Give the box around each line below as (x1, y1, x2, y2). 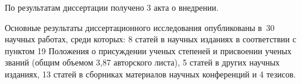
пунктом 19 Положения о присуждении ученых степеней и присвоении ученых (5, 44, 291, 57)
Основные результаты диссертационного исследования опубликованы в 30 (5, 21, 275, 33)
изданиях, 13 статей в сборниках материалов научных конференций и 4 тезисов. (5, 67, 296, 80)
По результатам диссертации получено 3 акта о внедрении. (5, 1, 219, 13)
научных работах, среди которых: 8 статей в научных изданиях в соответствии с (5, 33, 296, 45)
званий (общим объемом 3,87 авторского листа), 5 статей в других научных (5, 56, 280, 69)
